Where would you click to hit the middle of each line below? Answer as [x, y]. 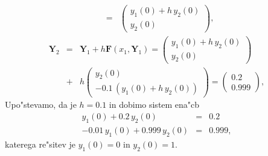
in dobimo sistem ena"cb [154, 105]
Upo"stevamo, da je [41, 105]
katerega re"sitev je [40, 144]
